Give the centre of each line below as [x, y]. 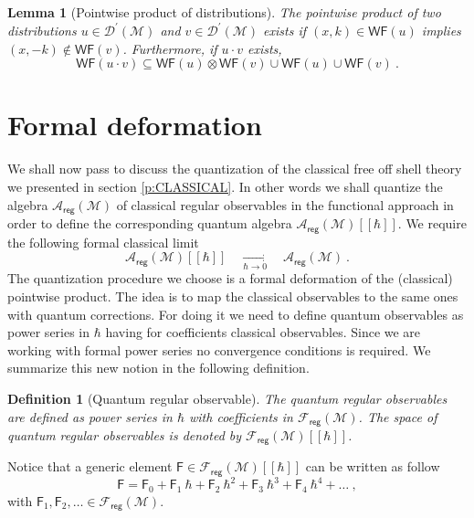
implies [441, 31]
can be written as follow [373, 466]
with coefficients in [241, 416]
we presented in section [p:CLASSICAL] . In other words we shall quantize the [225, 186]
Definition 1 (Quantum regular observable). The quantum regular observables [227, 398]
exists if [285, 31]
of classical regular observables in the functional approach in [285, 204]
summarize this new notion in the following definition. [158, 368]
